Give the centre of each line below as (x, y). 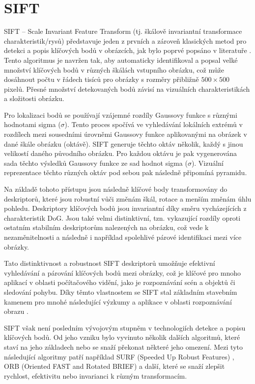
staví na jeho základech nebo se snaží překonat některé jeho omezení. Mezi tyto (123, 346)
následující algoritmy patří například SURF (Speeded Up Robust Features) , (119, 356)
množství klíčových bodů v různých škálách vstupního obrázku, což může (114, 69)
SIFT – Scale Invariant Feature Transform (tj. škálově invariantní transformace (123, 31)
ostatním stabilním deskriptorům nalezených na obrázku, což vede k (106, 227)
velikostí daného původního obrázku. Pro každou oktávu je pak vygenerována (121, 153)
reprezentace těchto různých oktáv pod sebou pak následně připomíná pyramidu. (126, 172)
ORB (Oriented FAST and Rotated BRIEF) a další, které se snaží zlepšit (114, 366)
